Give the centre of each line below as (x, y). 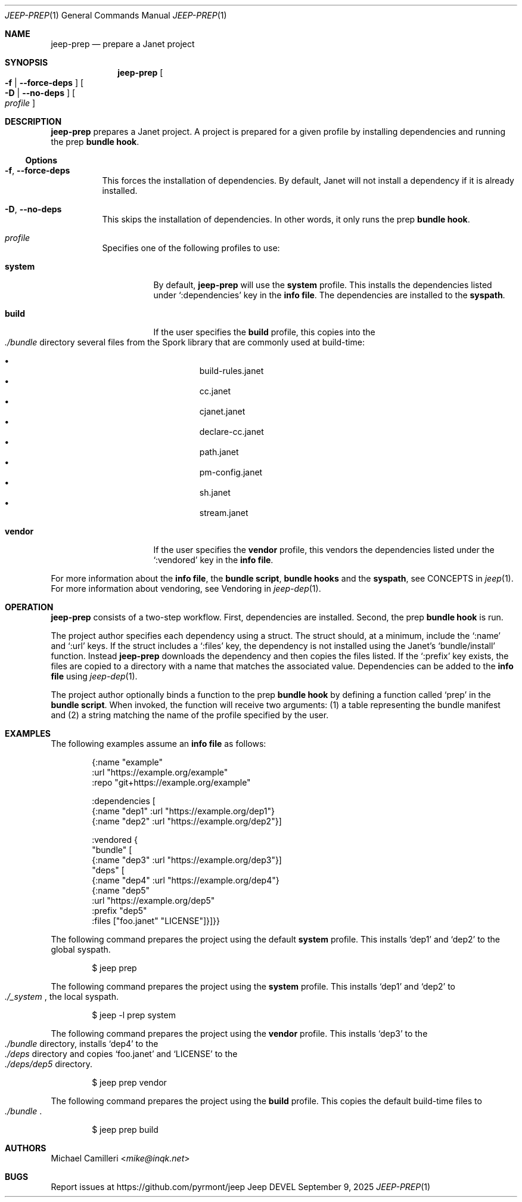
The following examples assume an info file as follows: (159, 744)
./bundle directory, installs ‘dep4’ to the (82, 1044)
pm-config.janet (231, 472)
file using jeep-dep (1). (94, 676)
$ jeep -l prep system (134, 1015)
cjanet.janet (222, 411)
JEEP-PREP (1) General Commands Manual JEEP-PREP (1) (116, 15)
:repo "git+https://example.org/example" (171, 782)
